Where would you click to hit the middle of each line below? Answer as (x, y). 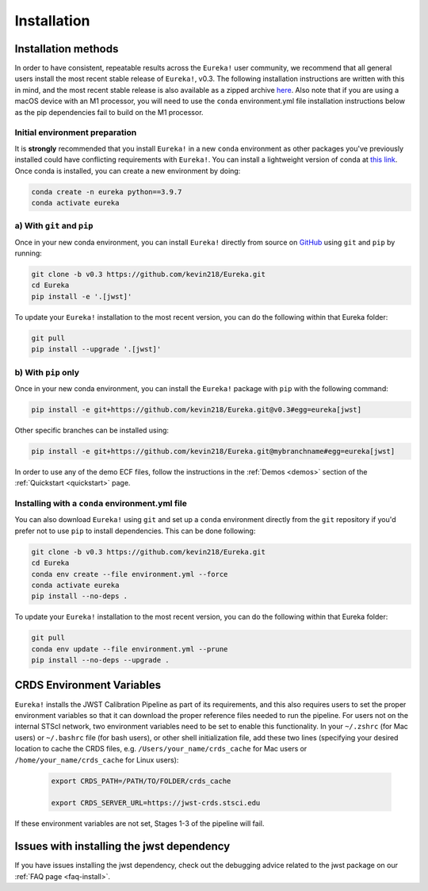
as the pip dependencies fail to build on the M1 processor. (109, 112)
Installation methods (67, 49)
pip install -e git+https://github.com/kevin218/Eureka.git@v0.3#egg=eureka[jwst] (197, 409)
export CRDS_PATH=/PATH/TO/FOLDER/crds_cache (141, 781)
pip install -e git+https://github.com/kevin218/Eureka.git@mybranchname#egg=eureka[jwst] (213, 451)
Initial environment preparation (76, 132)
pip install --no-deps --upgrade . (100, 660)
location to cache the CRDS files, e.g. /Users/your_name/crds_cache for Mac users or (161, 749)
